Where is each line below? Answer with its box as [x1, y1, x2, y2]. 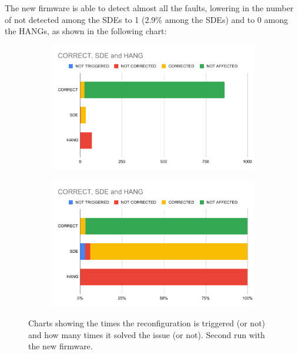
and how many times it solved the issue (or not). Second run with [28, 328, 265, 340]
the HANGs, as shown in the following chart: [5, 25, 167, 37]
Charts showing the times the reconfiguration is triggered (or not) [28, 317, 266, 329]
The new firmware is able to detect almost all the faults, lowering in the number [5, 2, 294, 14]
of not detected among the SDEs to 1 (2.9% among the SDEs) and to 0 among [5, 13, 288, 25]
